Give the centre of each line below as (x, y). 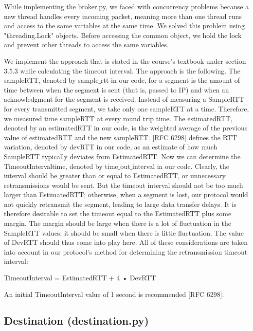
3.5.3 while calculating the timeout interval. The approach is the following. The (122, 70)
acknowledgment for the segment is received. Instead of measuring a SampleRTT (124, 99)
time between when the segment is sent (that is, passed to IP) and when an (117, 89)
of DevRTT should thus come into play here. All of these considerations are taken (126, 242)
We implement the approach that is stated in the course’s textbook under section (125, 61)
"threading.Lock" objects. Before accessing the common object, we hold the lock (123, 35)
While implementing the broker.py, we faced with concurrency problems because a (126, 6)
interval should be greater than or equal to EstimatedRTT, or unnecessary (115, 175)
